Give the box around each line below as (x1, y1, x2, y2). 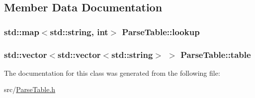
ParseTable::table (180, 48, 251, 60)
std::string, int (50, 25, 108, 38)
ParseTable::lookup (122, 25, 200, 38)
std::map (4, 25, 39, 38)
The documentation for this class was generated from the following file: (4, 67, 220, 78)
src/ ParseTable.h (4, 84, 56, 95)
